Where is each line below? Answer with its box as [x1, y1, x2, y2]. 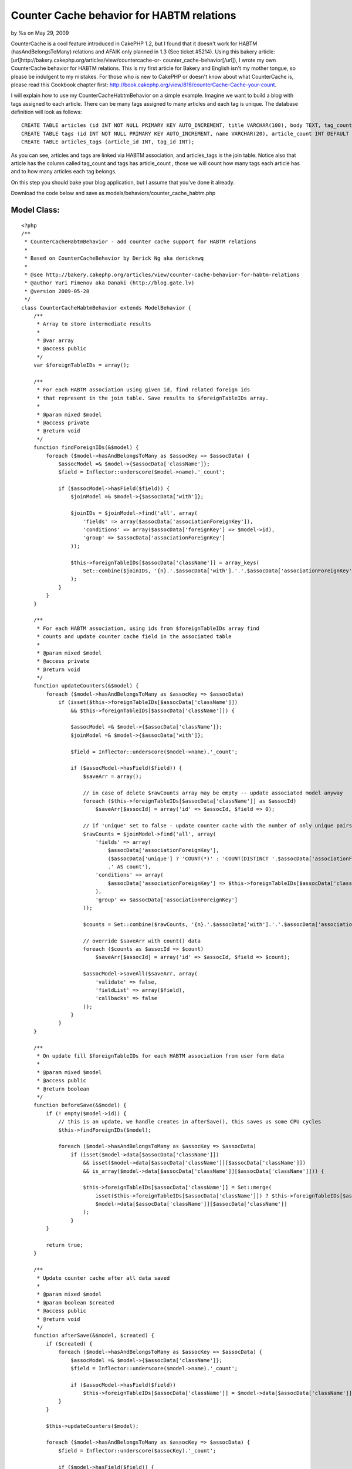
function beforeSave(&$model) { [33, 1102, 127, 1109]
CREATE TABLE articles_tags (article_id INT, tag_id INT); [21, 139, 195, 145]
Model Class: [11, 205, 60, 214]
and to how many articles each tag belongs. [11, 168, 117, 175]
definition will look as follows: [11, 109, 82, 116]
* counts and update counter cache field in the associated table [36, 633, 232, 640]
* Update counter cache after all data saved [36, 1275, 170, 1281]
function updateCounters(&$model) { [33, 682, 139, 689]
